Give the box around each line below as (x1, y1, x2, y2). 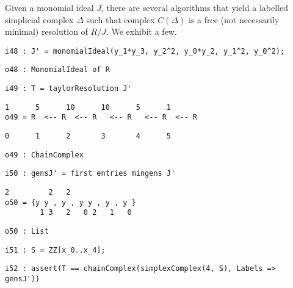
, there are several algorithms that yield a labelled (101, 1, 288, 13)
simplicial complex (5, 13, 74, 26)
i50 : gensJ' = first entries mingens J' (5, 169, 176, 178)
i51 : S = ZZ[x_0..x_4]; (5, 245, 106, 254)
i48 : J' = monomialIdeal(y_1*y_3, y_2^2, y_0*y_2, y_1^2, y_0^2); (5, 46, 285, 56)
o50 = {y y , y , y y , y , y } (5, 198, 136, 207)
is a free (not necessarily (189, 13, 280, 26)
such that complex (86, 13, 155, 26)
